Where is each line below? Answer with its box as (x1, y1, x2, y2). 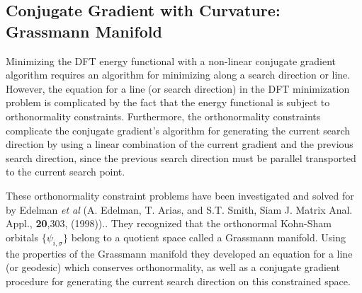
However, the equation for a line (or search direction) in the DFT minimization (6, 81, 350, 96)
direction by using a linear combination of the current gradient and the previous (6, 137, 353, 151)
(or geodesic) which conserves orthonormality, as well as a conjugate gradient (6, 260, 340, 275)
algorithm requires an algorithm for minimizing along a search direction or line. (6, 67, 351, 82)
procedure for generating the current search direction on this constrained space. (6, 273, 351, 288)
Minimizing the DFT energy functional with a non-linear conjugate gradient (6, 53, 336, 68)
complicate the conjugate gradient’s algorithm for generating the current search (6, 122, 351, 137)
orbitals (6, 229, 39, 244)
